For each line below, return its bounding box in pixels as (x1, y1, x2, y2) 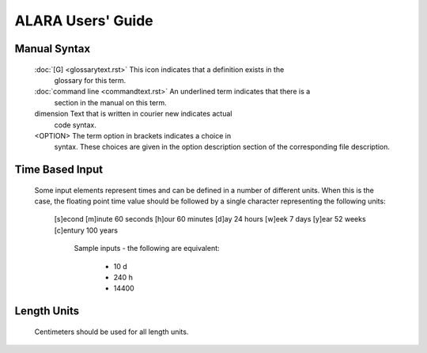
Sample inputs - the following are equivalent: (74, 244, 221, 253)
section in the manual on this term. (54, 97, 168, 107)
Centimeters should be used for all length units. (34, 327, 189, 336)
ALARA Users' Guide (14, 12, 153, 29)
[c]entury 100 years (54, 226, 119, 235)
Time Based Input (14, 163, 103, 176)
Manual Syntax (14, 42, 91, 55)
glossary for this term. (54, 75, 127, 85)
